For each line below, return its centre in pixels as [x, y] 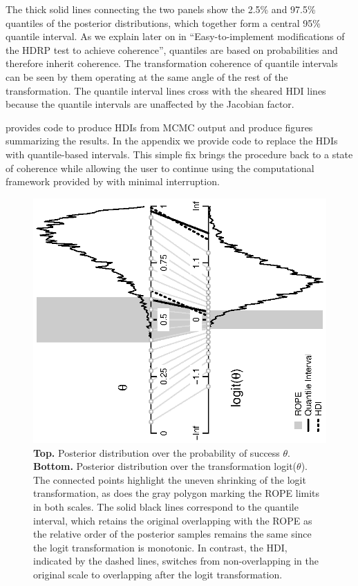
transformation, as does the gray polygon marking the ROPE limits [177, 493]
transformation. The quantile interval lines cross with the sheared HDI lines [166, 90]
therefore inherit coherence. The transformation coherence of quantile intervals [172, 63]
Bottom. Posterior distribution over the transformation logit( [165, 466]
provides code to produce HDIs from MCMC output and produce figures [159, 127]
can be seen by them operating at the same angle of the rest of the [147, 76]
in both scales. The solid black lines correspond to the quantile [166, 506]
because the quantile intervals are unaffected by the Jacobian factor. [150, 104]
